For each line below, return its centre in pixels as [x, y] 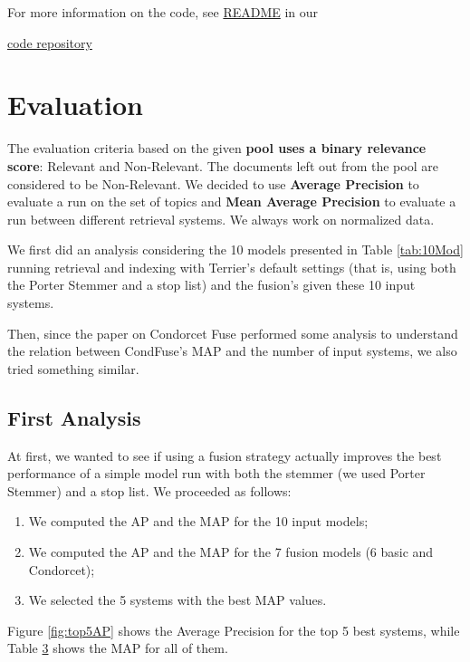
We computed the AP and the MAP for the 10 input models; [198, 521]
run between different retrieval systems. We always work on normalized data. [221, 219]
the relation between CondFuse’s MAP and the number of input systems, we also [232, 351]
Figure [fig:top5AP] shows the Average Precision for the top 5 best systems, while [234, 630]
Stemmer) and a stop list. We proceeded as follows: [149, 490]
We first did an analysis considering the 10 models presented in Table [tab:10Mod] [235, 249]
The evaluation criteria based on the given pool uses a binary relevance [217, 148]
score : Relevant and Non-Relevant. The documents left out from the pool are [223, 165]
